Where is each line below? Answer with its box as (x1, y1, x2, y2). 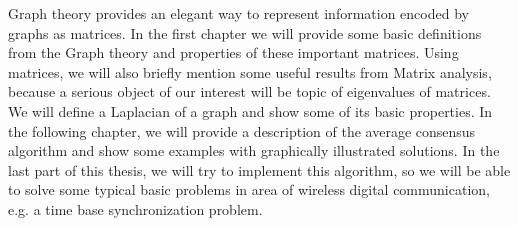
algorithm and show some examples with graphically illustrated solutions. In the (8, 140, 500, 161)
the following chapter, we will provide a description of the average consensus (8, 120, 476, 141)
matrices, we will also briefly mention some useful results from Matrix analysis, (8, 61, 492, 82)
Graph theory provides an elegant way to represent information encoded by (8, 3, 469, 23)
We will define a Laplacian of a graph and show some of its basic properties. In (8, 100, 493, 121)
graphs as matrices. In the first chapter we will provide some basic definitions (8, 22, 482, 43)
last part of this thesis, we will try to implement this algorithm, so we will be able (8, 159, 511, 180)
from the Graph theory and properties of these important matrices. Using (8, 42, 459, 63)
